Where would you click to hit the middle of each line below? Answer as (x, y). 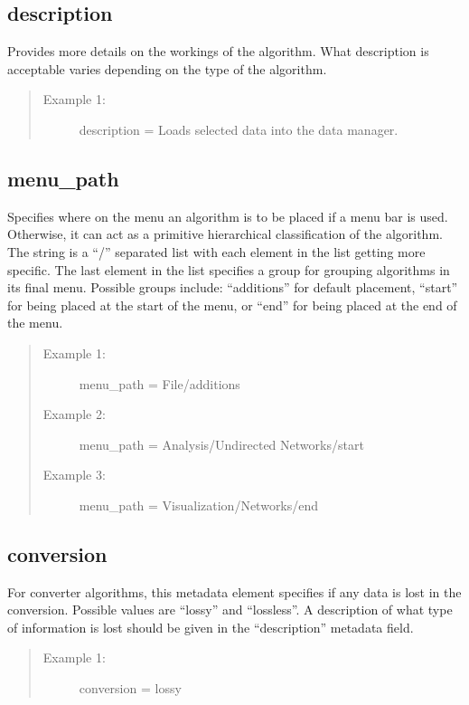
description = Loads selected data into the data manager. (239, 129)
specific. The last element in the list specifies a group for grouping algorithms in (229, 269)
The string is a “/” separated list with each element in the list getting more (216, 251)
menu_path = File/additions (159, 383)
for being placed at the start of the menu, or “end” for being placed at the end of (232, 305)
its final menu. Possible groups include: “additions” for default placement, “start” (233, 287)
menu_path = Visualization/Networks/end (199, 505)
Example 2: (74, 414)
